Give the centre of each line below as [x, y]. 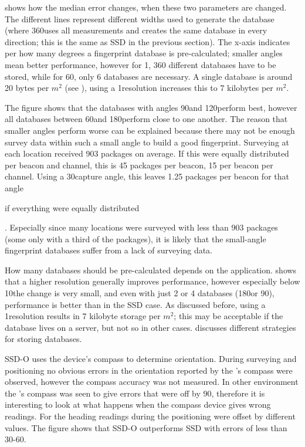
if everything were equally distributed [72, 207]
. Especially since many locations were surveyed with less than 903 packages [141, 227]
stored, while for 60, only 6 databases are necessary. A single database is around [149, 76]
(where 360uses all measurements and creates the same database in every [136, 30]
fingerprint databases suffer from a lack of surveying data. [109, 250]
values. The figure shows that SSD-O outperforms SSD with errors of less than [146, 427]
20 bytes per [27, 88]
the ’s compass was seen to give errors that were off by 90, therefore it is [135, 393]
